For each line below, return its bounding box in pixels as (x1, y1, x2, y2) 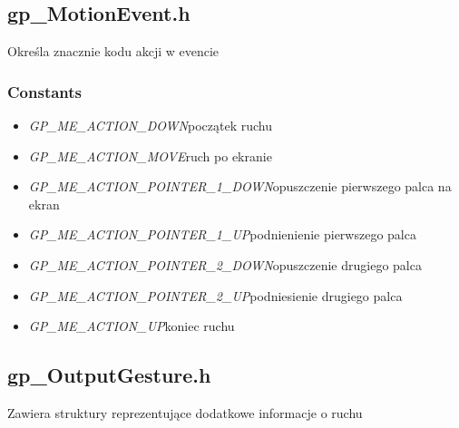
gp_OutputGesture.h (7, 361, 211, 389)
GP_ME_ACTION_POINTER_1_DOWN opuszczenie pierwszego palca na (28, 177, 452, 196)
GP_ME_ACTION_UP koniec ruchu (28, 316, 235, 336)
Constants (7, 80, 83, 102)
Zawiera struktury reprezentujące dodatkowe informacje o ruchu (7, 403, 363, 422)
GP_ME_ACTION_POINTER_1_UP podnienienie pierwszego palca (28, 225, 416, 244)
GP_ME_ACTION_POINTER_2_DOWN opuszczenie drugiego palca (28, 255, 422, 274)
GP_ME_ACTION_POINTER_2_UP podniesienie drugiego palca (28, 286, 403, 305)
